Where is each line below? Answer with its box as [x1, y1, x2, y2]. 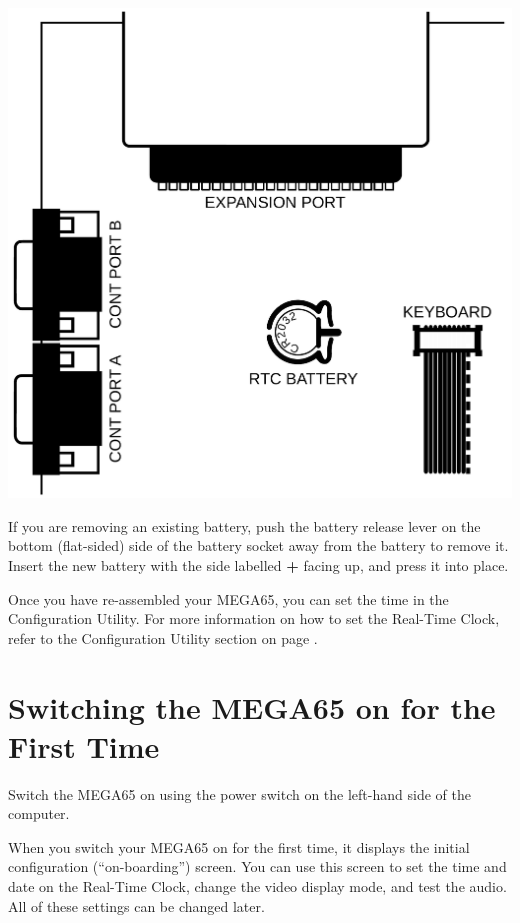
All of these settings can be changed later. [8, 895, 265, 916]
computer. [8, 803, 70, 824]
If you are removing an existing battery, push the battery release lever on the [8, 515, 481, 536]
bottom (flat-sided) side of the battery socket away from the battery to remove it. [8, 535, 509, 556]
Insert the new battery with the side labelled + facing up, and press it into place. [8, 554, 509, 575]
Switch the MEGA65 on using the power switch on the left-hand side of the [8, 783, 471, 804]
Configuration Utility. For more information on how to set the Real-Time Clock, [8, 608, 500, 629]
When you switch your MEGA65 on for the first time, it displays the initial [8, 836, 470, 857]
